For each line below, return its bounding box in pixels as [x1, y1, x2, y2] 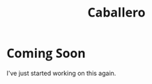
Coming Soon [6, 44, 86, 62]
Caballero [87, 3, 146, 21]
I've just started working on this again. [6, 69, 116, 77]
